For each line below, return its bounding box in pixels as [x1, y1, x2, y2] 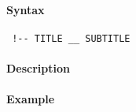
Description [6, 60, 71, 77]
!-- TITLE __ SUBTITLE [12, 32, 130, 44]
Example [6, 91, 55, 107]
